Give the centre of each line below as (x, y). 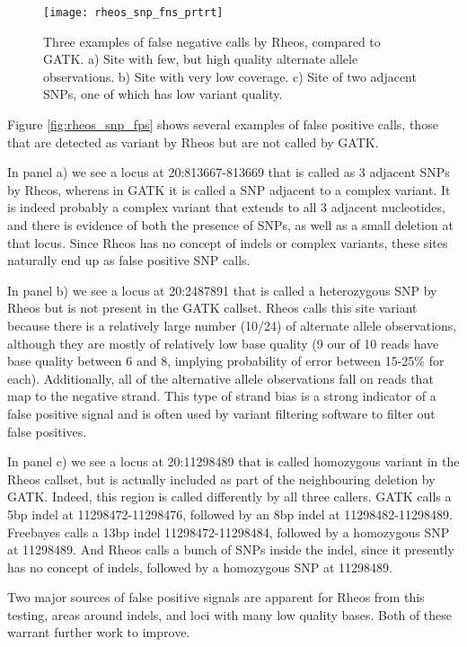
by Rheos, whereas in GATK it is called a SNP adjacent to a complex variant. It (229, 189)
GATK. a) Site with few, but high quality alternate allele (201, 59)
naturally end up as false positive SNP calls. (129, 260)
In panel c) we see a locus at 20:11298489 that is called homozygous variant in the (233, 461)
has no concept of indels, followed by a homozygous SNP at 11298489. (200, 567)
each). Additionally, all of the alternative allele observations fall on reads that (220, 378)
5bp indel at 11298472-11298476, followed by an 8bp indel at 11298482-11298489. (230, 514)
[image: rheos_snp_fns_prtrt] (133, 13)
